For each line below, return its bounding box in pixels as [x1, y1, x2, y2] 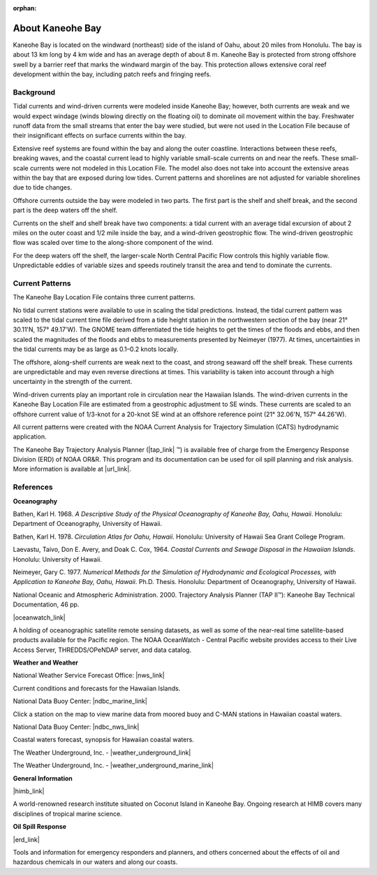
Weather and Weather [13, 658, 79, 667]
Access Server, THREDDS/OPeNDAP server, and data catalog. [13, 646, 192, 654]
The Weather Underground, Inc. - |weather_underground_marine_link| [13, 761, 214, 769]
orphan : [13, 4, 37, 12]
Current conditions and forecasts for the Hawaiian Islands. [13, 684, 181, 692]
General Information [13, 774, 73, 783]
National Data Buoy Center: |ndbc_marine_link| [13, 697, 148, 706]
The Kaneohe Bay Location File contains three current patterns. [13, 293, 195, 301]
